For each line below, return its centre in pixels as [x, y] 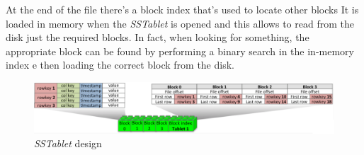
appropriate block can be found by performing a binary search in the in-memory [180, 51]
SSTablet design [68, 143]
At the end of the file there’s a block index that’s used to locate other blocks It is [182, 9]
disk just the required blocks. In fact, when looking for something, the [158, 37]
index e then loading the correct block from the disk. [120, 65]
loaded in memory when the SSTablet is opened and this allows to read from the [180, 23]
